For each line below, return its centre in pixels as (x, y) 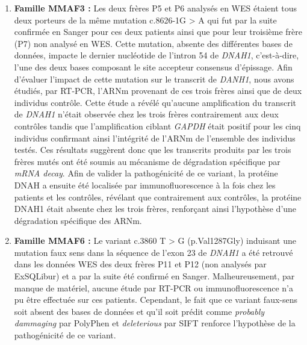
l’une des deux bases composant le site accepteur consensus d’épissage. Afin (153, 67)
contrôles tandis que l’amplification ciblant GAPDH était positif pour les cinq (157, 126)
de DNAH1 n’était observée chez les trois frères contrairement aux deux (146, 114)
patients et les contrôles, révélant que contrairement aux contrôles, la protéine (158, 197)
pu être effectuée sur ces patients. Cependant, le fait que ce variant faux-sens (156, 300)
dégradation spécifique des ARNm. (78, 220)
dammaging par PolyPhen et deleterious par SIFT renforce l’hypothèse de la (155, 323)
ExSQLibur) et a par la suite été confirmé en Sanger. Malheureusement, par (154, 276)
